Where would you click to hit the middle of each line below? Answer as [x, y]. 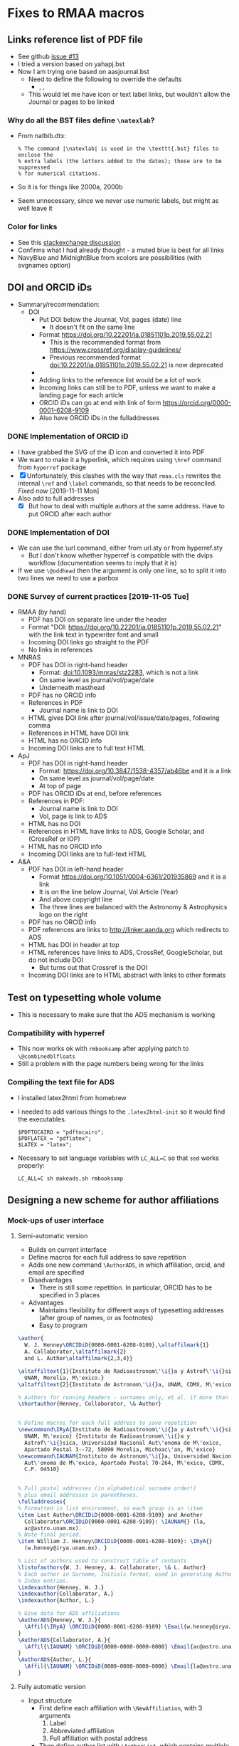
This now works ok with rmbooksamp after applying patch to [103, 1049]
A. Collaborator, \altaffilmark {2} [75, 1352]
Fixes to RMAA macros [76, 13]
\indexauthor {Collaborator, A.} [65, 1594]
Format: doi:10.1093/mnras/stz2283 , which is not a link [119, 673]
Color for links [32, 227]
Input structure [50, 1700]
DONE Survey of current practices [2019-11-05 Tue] [99, 596]
